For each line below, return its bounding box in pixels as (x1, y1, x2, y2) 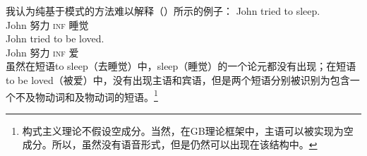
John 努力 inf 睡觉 (6, 17, 89, 32)
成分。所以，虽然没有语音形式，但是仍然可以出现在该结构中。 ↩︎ (22, 137, 318, 152)
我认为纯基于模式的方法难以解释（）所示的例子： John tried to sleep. (6, 4, 320, 18)
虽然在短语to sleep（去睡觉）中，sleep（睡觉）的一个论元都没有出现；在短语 (6, 59, 356, 73)
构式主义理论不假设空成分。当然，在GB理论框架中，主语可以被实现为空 (22, 123, 354, 138)
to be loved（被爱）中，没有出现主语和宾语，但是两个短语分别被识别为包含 (6, 72, 350, 87)
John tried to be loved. (6, 31, 104, 46)
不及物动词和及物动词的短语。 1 (15, 87, 158, 104)
